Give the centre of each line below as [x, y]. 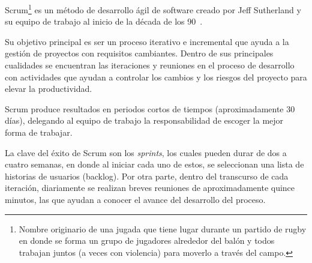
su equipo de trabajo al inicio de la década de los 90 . [104, 21]
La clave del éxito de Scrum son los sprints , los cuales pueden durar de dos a [146, 152]
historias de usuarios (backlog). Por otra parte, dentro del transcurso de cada [147, 176]
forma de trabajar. [39, 132]
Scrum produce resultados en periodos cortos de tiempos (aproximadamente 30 [150, 108]
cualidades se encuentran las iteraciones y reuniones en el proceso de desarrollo [150, 65]
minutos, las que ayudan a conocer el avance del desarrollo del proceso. [135, 199]
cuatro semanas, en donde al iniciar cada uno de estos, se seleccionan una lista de [154, 164]
